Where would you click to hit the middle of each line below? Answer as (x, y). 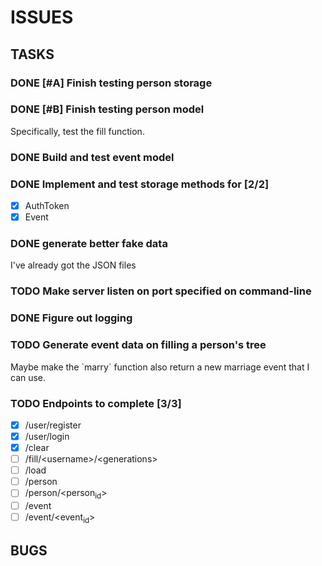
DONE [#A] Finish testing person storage (111, 83)
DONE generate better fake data (89, 244)
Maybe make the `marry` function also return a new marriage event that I (160, 367)
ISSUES (42, 17)
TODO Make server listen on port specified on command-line (161, 291)
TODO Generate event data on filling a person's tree (138, 345)
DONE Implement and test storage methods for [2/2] (140, 184)
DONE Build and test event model (92, 157)
